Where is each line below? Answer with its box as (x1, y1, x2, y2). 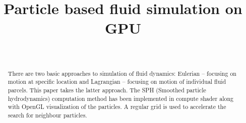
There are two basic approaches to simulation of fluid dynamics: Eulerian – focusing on (8, 69, 236, 77)
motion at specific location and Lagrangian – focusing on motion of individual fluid (8, 77, 226, 86)
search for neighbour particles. (8, 110, 87, 119)
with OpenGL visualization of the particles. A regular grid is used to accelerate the (8, 102, 226, 111)
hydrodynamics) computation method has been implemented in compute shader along (8, 94, 233, 102)
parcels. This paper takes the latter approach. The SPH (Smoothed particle (8, 86, 206, 94)
